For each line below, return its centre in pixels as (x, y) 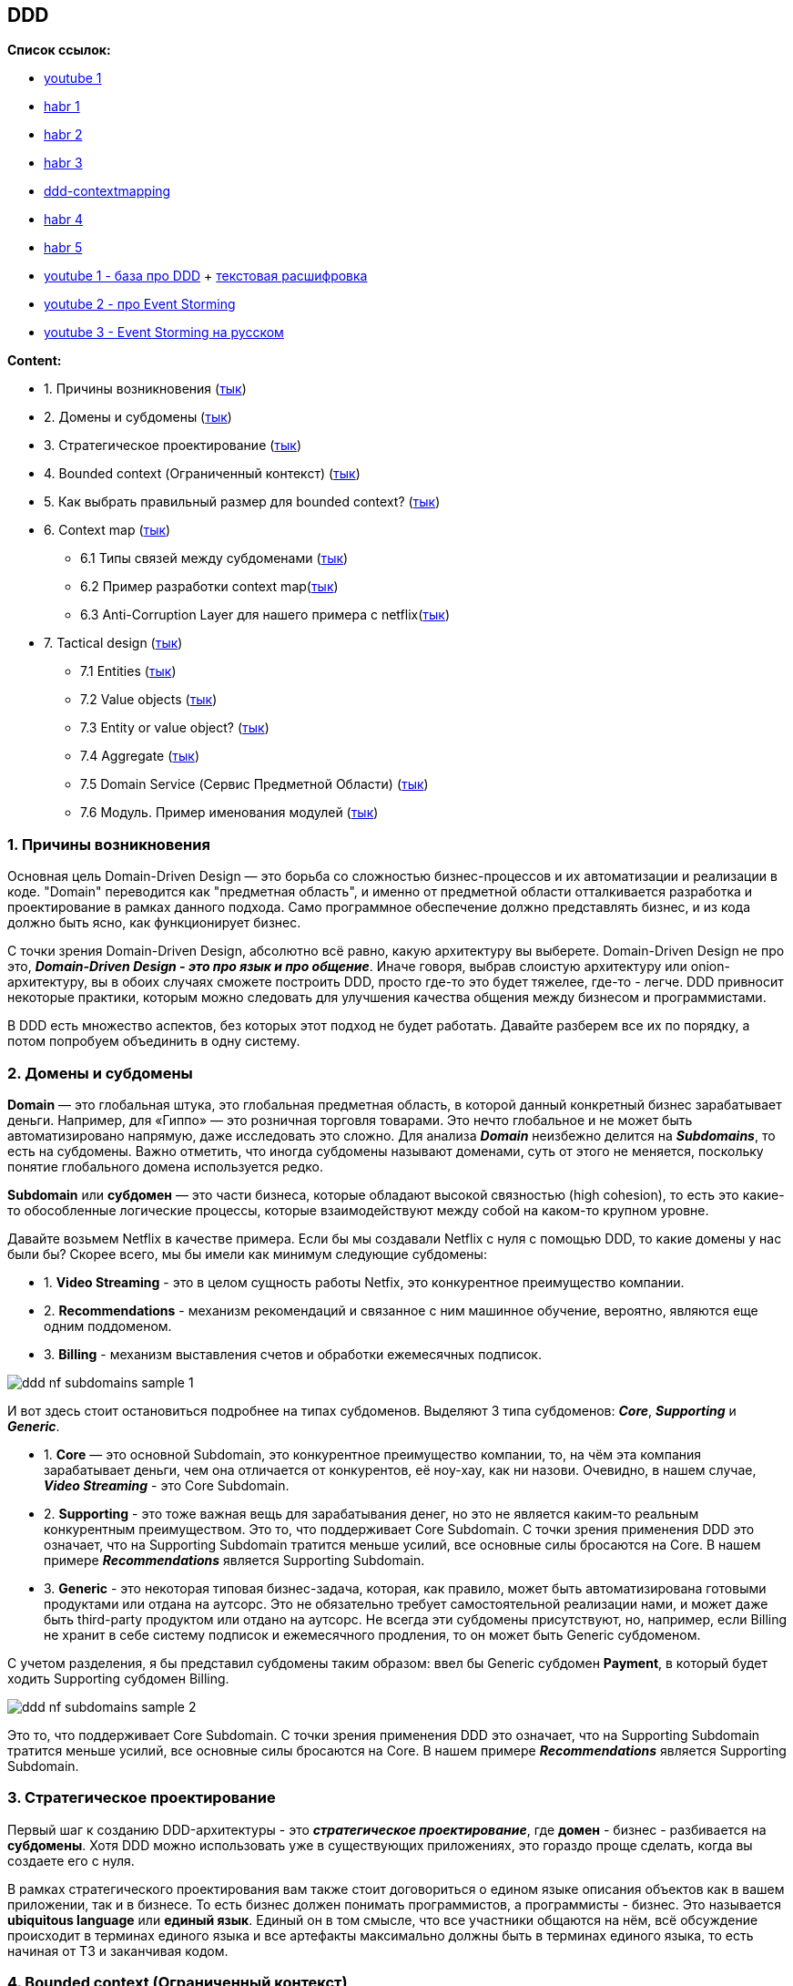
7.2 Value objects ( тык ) (149, 700)
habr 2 (63, 135)
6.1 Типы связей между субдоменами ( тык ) (214, 558)
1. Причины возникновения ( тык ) (145, 389)
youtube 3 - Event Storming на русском (164, 333)
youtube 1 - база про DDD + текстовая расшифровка (206, 276)
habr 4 (63, 220)
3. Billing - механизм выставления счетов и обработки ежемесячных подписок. (293, 1354)
